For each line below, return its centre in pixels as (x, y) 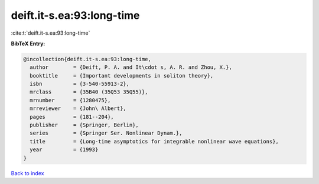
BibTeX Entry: (28, 44)
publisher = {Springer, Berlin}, (84, 125)
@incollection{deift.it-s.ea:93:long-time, (87, 59)
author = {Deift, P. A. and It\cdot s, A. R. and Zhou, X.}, (131, 67)
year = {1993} (64, 150)
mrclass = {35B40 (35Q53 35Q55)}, (89, 92)
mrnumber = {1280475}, (70, 100)
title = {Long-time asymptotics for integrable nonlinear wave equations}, (154, 141)
